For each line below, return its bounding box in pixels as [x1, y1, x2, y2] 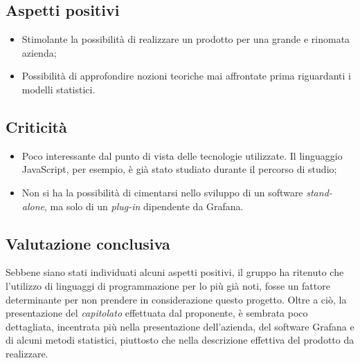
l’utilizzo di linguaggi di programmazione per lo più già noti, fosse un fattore [6, 278, 330, 292]
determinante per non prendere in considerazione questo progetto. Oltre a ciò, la [6, 292, 347, 306]
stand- [306, 185, 332, 199]
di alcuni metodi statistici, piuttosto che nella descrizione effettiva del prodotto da [6, 333, 354, 347]
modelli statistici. [21, 82, 96, 96]
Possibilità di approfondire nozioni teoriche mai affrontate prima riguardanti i [21, 68, 351, 83]
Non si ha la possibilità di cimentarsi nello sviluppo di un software [21, 185, 303, 199]
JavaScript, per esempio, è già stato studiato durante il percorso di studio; [21, 162, 337, 176]
